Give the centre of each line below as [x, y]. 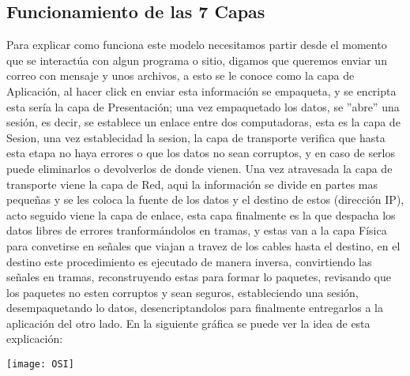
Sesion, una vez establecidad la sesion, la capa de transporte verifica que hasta [196, 137]
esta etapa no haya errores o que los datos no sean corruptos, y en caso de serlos [201, 153]
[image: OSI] [40, 365]
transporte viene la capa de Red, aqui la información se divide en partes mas [192, 184]
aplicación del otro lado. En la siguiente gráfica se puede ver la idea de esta [188, 323]
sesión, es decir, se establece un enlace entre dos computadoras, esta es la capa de [203, 122]
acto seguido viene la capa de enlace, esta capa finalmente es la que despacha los [201, 214]
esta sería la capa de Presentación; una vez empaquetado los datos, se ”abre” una [203, 106]
